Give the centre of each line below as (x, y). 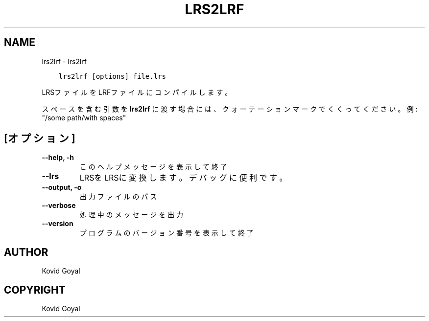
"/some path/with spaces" (84, 117)
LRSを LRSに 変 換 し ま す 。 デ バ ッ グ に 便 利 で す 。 (183, 178)
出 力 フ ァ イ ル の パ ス (118, 197)
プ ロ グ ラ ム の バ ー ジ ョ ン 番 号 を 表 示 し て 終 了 (167, 233)
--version (58, 224)
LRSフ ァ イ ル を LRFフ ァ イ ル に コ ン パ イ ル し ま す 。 (137, 92)
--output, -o (62, 187)
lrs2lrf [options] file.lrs (112, 76)
